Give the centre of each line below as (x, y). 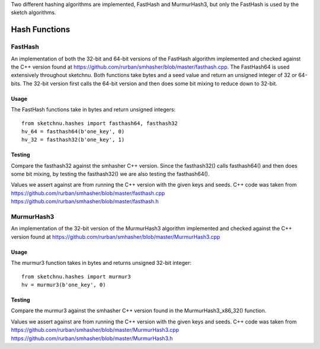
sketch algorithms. (33, 12)
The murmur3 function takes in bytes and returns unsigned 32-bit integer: (101, 263)
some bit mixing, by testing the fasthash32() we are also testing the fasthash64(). (110, 174)
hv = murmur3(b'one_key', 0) (64, 285)
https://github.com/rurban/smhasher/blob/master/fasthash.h (85, 201)
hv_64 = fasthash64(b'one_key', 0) (73, 131)
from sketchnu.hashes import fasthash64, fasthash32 (100, 123)
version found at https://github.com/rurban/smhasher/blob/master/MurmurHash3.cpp (116, 236)
